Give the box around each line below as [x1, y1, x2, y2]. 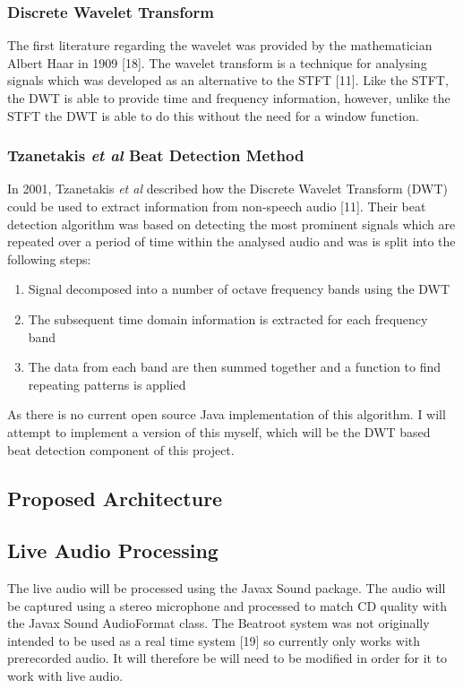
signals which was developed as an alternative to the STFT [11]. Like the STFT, [7, 71, 449, 90]
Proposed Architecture [7, 484, 223, 512]
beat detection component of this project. [7, 440, 235, 459]
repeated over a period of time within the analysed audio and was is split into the [7, 232, 456, 251]
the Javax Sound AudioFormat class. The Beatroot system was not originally [7, 614, 430, 632]
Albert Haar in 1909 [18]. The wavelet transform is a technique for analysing [7, 53, 427, 72]
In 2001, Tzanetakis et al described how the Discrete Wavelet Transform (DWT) [7, 179, 448, 198]
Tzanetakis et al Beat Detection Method [7, 144, 304, 167]
